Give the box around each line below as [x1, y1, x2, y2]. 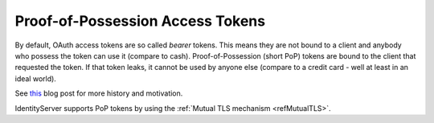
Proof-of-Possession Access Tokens [14, 12, 265, 30]
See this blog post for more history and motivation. [14, 88, 183, 98]
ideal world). [14, 73, 56, 84]
